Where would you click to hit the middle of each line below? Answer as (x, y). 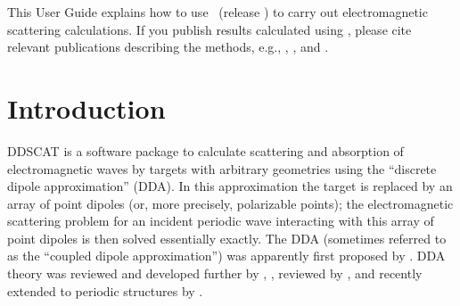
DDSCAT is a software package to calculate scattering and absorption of (205, 150)
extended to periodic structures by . (105, 290)
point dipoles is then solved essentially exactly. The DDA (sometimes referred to (227, 238)
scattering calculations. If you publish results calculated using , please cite (209, 29)
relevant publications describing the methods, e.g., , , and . (168, 47)
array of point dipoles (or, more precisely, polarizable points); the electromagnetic (230, 203)
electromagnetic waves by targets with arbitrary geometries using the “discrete (222, 168)
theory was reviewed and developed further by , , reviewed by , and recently (215, 273)
